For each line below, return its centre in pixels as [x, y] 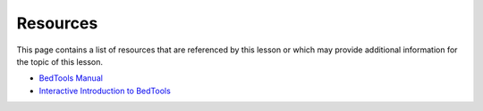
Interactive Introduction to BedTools [105, 91]
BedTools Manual [71, 78]
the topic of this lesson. [59, 61]
